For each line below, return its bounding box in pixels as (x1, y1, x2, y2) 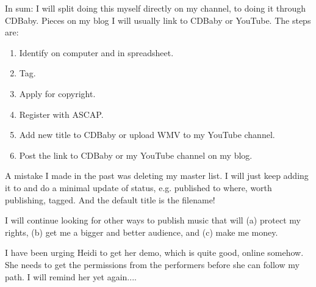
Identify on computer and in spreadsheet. (19, 46, 174, 59)
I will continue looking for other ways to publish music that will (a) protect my (5, 214, 301, 227)
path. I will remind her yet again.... (5, 270, 137, 283)
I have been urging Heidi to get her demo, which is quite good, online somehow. (5, 246, 304, 259)
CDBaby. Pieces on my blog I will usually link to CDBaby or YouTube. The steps (5, 13, 311, 26)
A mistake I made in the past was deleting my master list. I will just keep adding (5, 169, 309, 182)
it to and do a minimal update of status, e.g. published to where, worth (5, 181, 272, 194)
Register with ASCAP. (19, 107, 104, 120)
